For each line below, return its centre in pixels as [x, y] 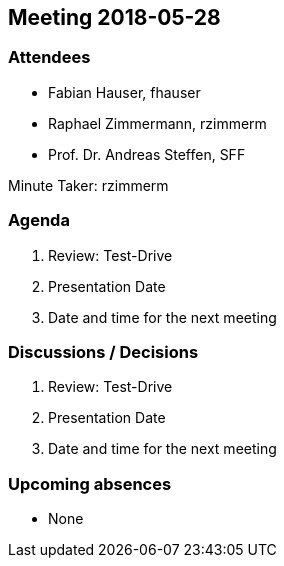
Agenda [39, 220]
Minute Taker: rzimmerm [88, 185]
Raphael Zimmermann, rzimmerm [157, 123]
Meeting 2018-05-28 [114, 17]
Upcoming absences [90, 483]
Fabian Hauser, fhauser [124, 92]
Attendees [49, 57]
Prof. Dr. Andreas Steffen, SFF [147, 154]
